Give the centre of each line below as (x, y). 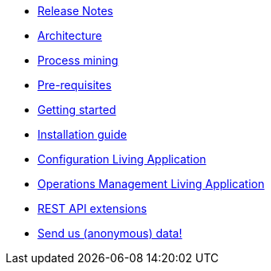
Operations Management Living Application (151, 184)
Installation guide (82, 134)
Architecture (70, 35)
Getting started (77, 110)
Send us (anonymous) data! (110, 233)
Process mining (78, 60)
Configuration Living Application (122, 159)
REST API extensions (92, 208)
